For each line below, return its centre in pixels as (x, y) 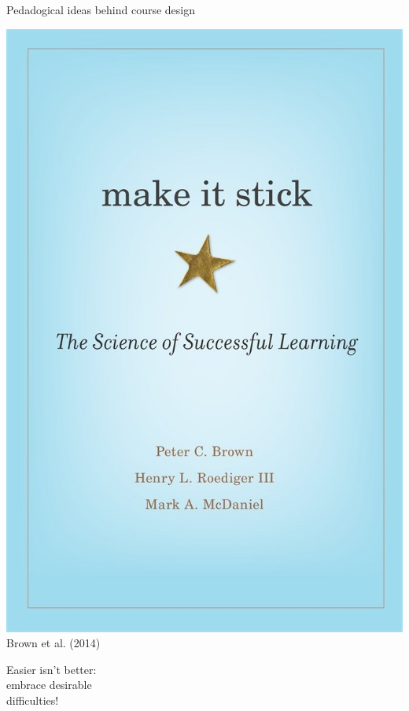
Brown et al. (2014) (53, 643)
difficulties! (33, 700)
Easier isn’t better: (52, 669)
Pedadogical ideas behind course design (101, 9)
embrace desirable (49, 685)
